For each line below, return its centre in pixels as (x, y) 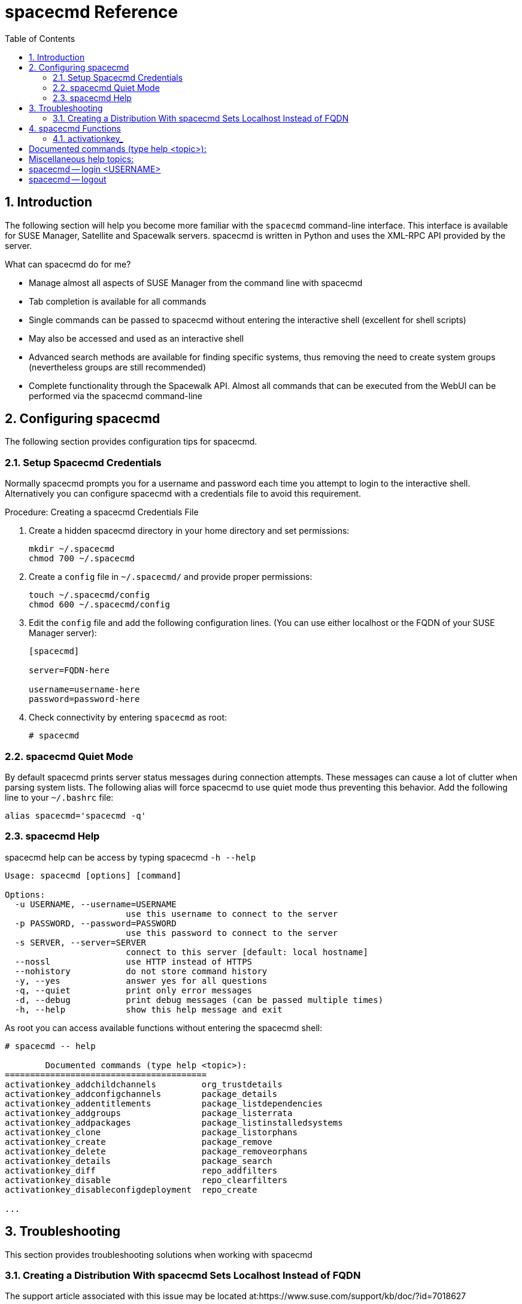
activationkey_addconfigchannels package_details (141, 1094)
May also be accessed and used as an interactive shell (136, 338)
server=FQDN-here (69, 671)
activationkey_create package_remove (139, 1142)
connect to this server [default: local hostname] (247, 952)
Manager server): (63, 633)
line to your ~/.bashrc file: (59, 797)
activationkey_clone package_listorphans (151, 1132)
